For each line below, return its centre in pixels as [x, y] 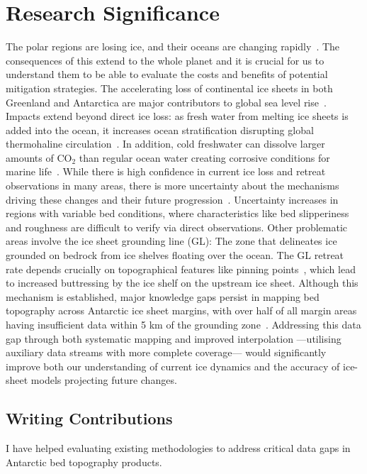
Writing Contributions [89, 418]
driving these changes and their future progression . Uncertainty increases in [172, 199]
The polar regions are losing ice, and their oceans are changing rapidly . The [173, 46]
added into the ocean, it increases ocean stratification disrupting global [160, 129]
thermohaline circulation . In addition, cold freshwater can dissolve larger [165, 144]
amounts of [30, 157]
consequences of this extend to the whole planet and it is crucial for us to [165, 60]
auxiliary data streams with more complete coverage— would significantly [166, 352]
